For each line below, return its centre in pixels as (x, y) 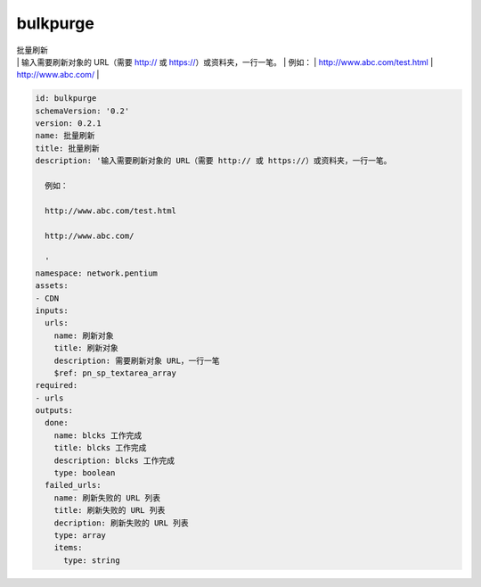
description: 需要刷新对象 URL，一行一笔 (137, 360)
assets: (52, 286)
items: (68, 548)
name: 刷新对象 (84, 335)
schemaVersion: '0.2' (82, 111)
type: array (80, 535)
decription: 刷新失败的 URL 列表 (121, 523)
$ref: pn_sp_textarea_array (115, 373)
